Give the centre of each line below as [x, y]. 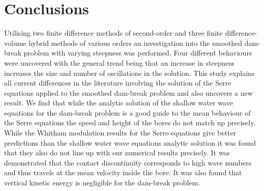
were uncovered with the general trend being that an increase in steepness [119, 62]
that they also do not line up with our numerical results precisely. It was [117, 153]
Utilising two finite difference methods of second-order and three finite [113, 33]
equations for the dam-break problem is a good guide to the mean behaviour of [127, 112]
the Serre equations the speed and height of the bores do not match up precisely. [130, 122]
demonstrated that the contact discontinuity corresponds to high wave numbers [128, 162]
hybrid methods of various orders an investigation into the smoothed [136, 43]
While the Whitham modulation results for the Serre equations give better [120, 133]
